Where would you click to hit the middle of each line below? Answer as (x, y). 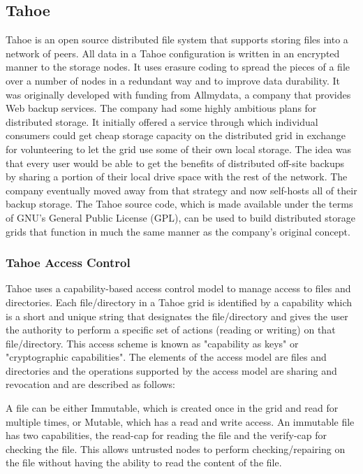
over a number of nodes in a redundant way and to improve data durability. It (173, 80)
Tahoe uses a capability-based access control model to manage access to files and (178, 288)
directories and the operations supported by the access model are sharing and (171, 370)
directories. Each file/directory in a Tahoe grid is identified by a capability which (179, 302)
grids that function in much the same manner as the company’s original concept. (178, 231)
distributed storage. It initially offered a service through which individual (162, 121)
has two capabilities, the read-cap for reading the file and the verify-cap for (166, 435)
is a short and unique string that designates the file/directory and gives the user (177, 316)
